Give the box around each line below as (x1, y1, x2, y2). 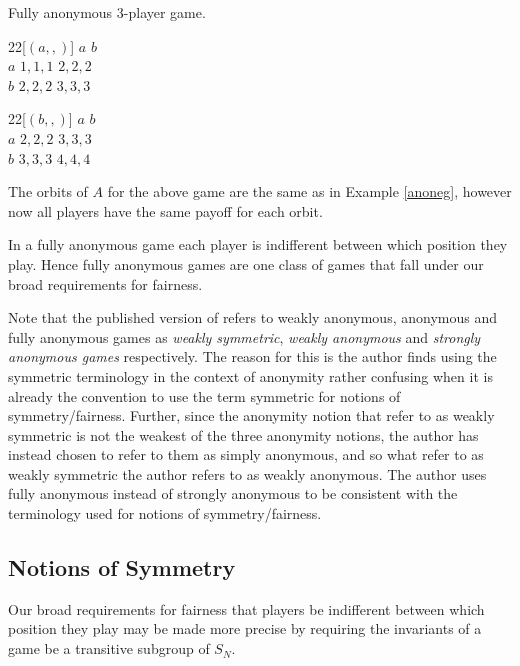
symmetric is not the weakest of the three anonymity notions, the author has (8, 424, 479, 445)
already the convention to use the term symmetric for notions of (8, 385, 401, 406)
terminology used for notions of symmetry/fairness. (8, 503, 322, 524)
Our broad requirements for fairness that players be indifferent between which (8, 598, 485, 619)
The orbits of (8, 181, 88, 202)
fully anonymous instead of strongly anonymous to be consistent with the (8, 483, 458, 504)
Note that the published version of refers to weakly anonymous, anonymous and (8, 307, 497, 328)
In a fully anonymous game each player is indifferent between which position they (8, 234, 508, 255)
